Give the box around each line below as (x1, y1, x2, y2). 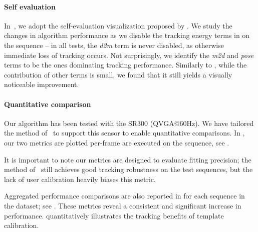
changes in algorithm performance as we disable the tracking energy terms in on (4, 30, 250, 40)
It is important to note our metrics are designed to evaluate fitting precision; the (4, 154, 251, 164)
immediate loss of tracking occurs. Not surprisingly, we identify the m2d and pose (4, 49, 254, 60)
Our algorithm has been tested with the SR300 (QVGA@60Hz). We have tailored (4, 117, 254, 128)
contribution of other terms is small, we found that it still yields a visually (4, 69, 232, 79)
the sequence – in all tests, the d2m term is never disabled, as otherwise (4, 39, 224, 50)
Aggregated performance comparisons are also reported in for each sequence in (4, 190, 245, 201)
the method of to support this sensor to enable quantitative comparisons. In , (4, 127, 245, 138)
